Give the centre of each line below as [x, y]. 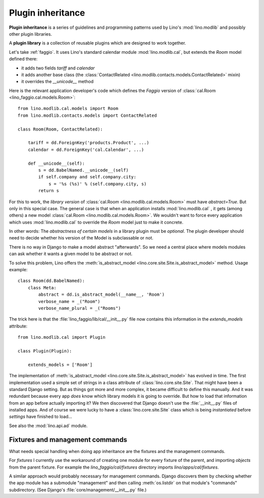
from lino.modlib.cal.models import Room [68, 108]
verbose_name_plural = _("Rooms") [80, 308]
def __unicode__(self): [56, 163]
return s [49, 191]
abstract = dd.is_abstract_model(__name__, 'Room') [101, 295]
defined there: [23, 59]
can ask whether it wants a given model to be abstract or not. [71, 254]
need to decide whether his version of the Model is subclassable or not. [81, 238]
